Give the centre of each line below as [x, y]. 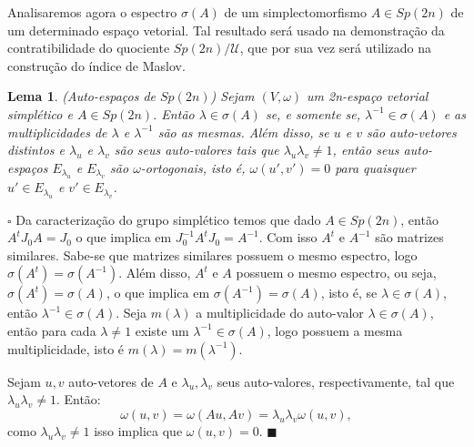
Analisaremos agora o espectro [92, 12]
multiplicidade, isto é [66, 348]
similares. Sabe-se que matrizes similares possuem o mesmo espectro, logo [212, 254]
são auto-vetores [412, 132]
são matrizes [409, 237]
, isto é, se [349, 293]
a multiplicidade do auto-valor [280, 313]
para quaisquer [375, 167]
